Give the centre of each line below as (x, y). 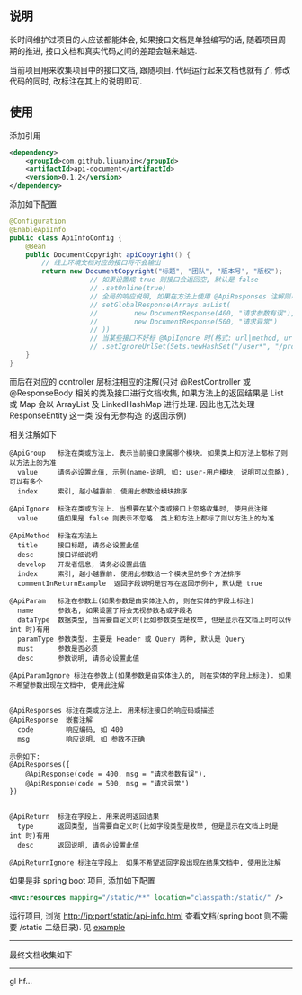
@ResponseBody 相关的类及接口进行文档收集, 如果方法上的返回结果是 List (147, 393)
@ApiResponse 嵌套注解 (51, 720)
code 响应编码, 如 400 (71, 729)
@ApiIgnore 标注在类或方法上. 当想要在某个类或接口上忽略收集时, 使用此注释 (138, 509)
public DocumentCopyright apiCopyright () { (108, 254)
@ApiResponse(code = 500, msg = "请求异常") (107, 783)
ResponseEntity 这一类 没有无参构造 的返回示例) (98, 415)
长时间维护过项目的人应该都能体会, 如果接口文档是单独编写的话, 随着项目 (144, 40)
